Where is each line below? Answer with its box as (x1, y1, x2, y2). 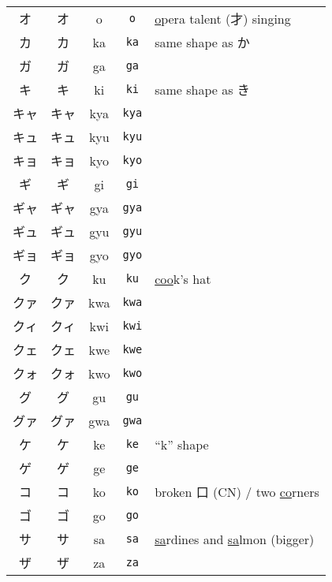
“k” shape (155, 435, 209, 453)
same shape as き (155, 80, 250, 99)
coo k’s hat (155, 269, 211, 288)
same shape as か (155, 33, 250, 51)
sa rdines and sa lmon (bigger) (155, 529, 315, 548)
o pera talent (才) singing (155, 9, 291, 28)
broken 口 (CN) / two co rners (155, 483, 319, 501)
